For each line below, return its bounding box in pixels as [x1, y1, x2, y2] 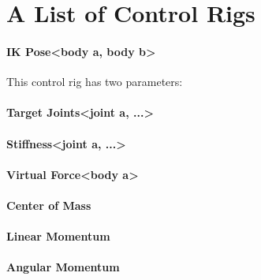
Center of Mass [6, 196, 91, 213]
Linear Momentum [6, 228, 110, 245]
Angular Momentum [6, 259, 120, 275]
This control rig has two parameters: [6, 73, 183, 90]
